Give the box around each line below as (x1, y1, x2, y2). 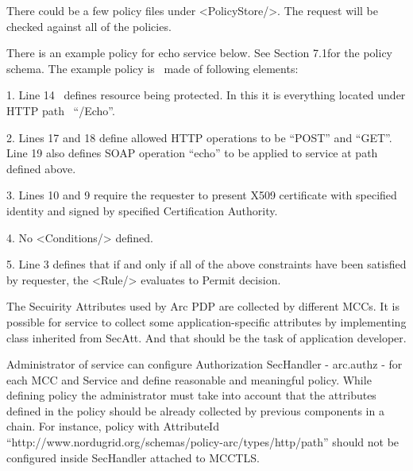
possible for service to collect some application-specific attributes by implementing (6, 313, 407, 330)
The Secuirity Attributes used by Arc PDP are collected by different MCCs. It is (6, 298, 399, 315)
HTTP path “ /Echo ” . (6, 102, 115, 118)
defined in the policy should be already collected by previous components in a (6, 402, 384, 419)
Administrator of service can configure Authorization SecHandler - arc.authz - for (6, 356, 403, 373)
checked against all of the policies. (6, 17, 172, 34)
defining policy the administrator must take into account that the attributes (6, 387, 376, 403)
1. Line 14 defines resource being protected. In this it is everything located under (6, 87, 406, 103)
